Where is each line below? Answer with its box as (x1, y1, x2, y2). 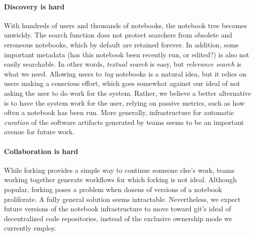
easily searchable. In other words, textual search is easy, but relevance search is (4, 59, 242, 69)
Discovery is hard (4, 1, 65, 11)
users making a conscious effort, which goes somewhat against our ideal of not (4, 78, 240, 88)
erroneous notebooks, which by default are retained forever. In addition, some (4, 39, 239, 49)
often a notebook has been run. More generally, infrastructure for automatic (4, 107, 234, 118)
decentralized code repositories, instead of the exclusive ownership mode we (4, 213, 232, 223)
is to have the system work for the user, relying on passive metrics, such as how (4, 97, 245, 108)
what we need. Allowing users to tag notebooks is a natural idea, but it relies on (4, 68, 247, 79)
